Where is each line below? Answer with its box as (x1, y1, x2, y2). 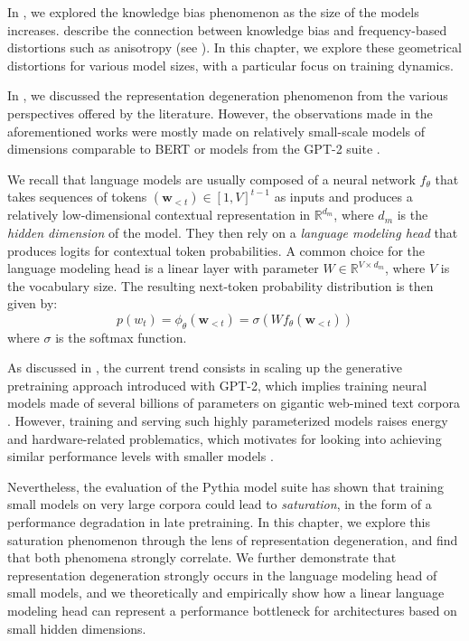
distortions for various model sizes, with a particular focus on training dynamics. (7, 55, 454, 74)
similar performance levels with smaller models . (7, 447, 274, 466)
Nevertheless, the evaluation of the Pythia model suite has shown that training (7, 476, 444, 495)
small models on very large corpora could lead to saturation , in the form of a (7, 495, 432, 514)
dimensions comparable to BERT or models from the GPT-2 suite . (7, 139, 380, 158)
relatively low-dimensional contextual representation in (7, 205, 311, 224)
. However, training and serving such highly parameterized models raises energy (7, 411, 448, 430)
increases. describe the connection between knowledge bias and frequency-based (7, 20, 447, 39)
